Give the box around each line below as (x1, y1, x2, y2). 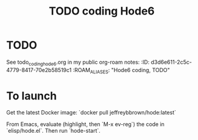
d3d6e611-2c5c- (150, 58, 192, 65)
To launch (6, 89, 57, 102)
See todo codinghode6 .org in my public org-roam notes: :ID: (6, 58, 150, 67)
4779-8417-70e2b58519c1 (6, 66, 71, 73)
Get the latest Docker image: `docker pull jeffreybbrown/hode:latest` (6, 109, 177, 116)
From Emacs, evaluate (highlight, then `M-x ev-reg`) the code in (6, 121, 165, 128)
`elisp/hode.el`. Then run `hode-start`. (6, 127, 101, 135)
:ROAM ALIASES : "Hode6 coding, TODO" (72, 66, 170, 75)
